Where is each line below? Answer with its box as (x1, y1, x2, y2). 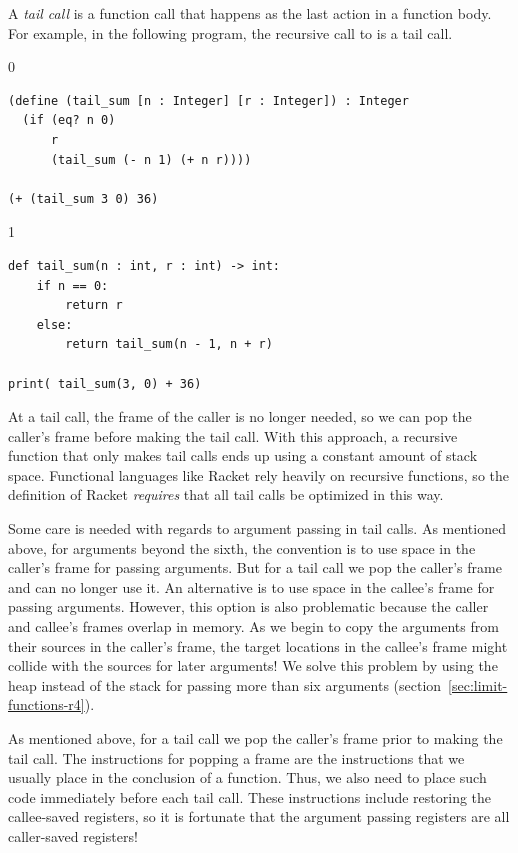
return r (65, 298, 123, 313)
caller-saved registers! (8, 825, 138, 846)
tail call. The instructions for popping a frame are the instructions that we (8, 747, 465, 768)
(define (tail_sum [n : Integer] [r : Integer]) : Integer (8, 93, 409, 108)
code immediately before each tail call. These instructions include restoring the (8, 786, 492, 807)
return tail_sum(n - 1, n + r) (65, 337, 273, 352)
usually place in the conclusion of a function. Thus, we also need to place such (8, 767, 487, 788)
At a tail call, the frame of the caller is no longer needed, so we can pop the (8, 406, 472, 427)
